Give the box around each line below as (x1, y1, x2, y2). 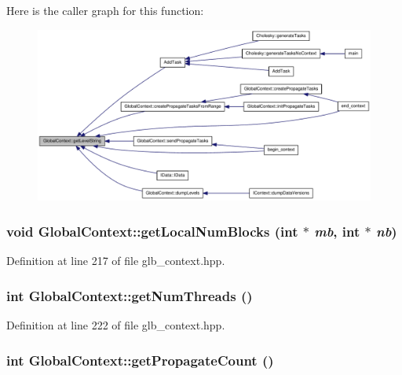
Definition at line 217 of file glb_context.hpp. (6, 252, 225, 269)
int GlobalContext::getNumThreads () (6, 285, 253, 305)
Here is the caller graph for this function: (6, 2, 204, 18)
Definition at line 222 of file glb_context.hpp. (6, 317, 225, 333)
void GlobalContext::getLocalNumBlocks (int (6, 221, 298, 241)
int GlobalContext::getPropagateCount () (6, 350, 274, 369)
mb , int (314, 221, 360, 241)
